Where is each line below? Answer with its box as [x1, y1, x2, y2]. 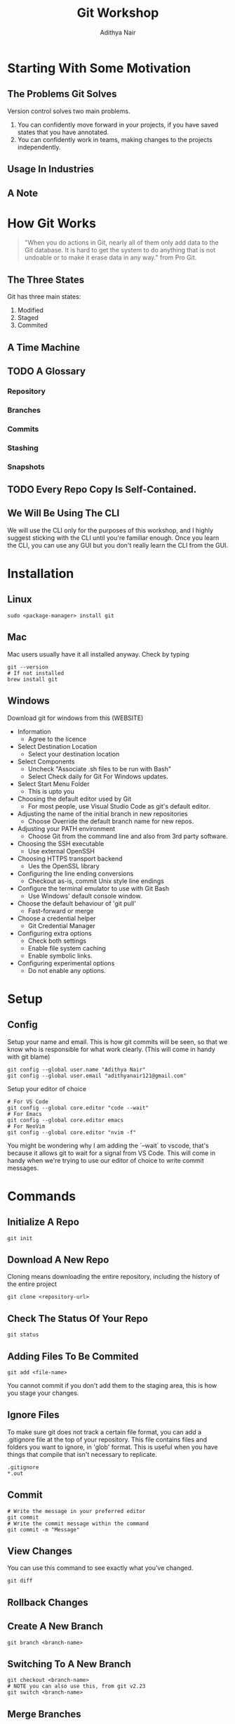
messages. [7, 1164, 39, 1172]
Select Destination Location [17, 742, 98, 750]
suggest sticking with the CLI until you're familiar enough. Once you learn [7, 533, 220, 542]
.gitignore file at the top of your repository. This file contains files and [7, 1435, 208, 1443]
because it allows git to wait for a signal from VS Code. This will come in [7, 1148, 216, 1157]
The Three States [7, 274, 85, 285]
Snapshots [7, 462, 46, 472]
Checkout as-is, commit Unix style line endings [27, 877, 165, 885]
